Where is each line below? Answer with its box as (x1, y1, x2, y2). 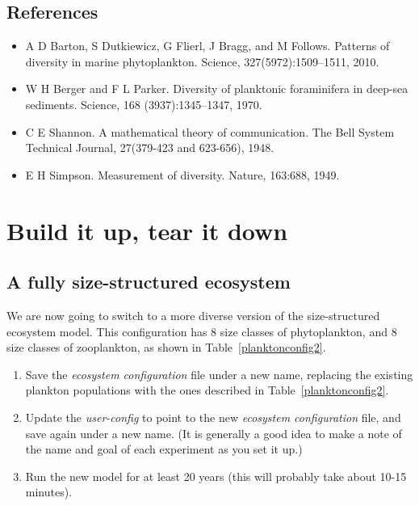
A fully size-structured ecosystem (6, 269, 291, 294)
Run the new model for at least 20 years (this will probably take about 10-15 (25, 467, 407, 484)
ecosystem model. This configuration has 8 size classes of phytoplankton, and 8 (6, 323, 397, 339)
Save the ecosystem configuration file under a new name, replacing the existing (25, 365, 413, 382)
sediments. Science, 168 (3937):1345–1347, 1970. (25, 95, 262, 112)
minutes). (25, 483, 73, 500)
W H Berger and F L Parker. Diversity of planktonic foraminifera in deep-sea (25, 80, 409, 97)
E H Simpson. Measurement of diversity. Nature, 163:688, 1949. (25, 166, 340, 183)
